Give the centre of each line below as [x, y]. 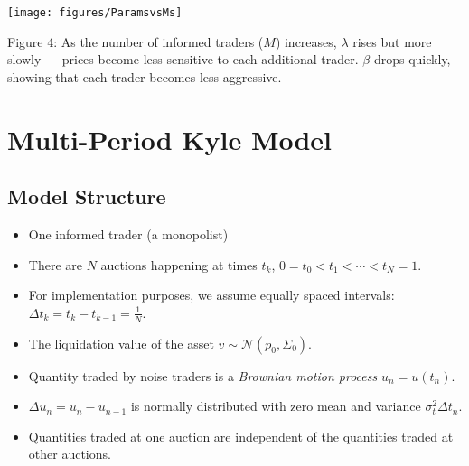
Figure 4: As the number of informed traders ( [136, 41]
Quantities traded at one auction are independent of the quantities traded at [241, 436]
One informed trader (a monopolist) [128, 234]
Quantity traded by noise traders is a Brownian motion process [203, 375]
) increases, [306, 41]
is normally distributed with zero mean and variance [276, 406]
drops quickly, [412, 59]
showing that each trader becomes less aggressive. [145, 76]
